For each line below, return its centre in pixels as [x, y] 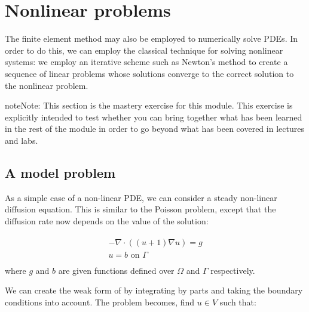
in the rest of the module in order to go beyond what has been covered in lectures [154, 129]
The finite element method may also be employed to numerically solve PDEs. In [152, 38]
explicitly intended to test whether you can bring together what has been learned [154, 117]
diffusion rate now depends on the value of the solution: [107, 220]
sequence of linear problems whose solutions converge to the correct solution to [149, 73]
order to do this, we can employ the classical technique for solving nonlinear [144, 50]
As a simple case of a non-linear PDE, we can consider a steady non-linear [141, 197]
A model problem [60, 172]
